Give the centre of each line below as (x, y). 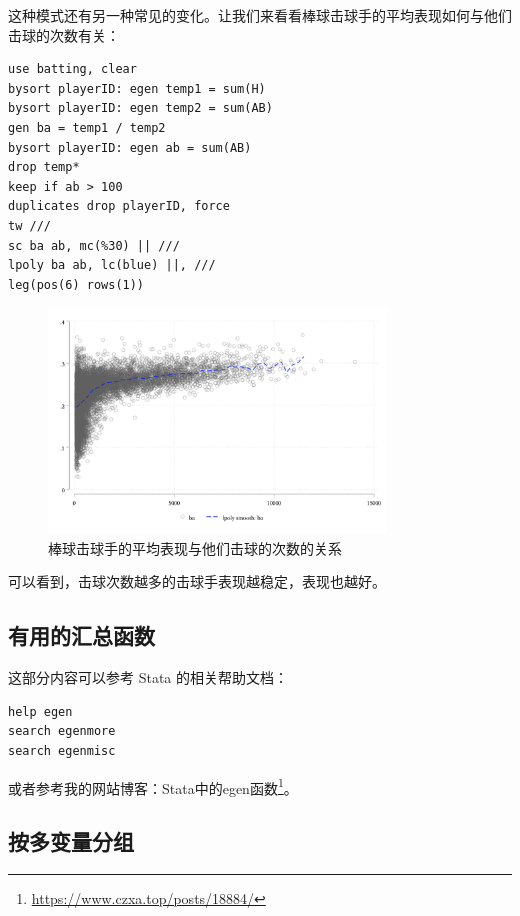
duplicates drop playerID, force (119, 206)
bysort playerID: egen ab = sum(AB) (130, 147)
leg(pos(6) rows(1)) (76, 284)
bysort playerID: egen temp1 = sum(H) (137, 88)
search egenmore (62, 731)
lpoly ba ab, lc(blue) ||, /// (112, 265)
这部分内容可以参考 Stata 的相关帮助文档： (148, 677)
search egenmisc (62, 750)
